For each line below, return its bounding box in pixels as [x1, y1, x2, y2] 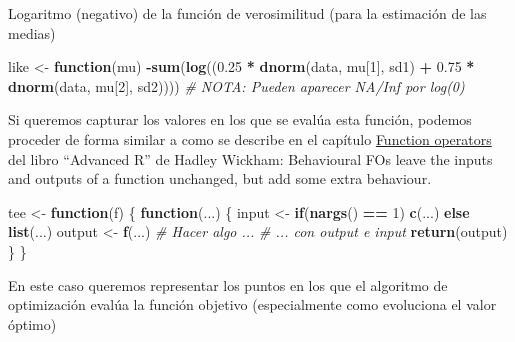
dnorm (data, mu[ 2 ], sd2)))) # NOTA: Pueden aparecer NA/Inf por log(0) [8, 75, 465, 96]
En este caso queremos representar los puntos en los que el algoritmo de [8, 274, 448, 295]
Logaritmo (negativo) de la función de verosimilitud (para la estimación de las [8, 3, 487, 23]
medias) [8, 22, 56, 43]
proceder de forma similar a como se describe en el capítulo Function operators [8, 128, 492, 149]
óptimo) [8, 313, 57, 334]
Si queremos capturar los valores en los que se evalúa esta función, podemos [8, 109, 472, 130]
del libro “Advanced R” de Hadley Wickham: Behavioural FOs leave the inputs [8, 148, 493, 169]
